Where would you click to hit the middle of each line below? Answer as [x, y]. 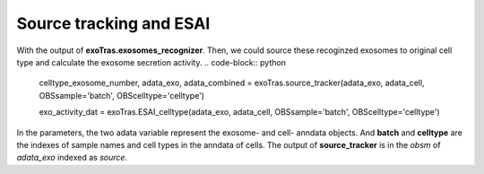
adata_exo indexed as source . [72, 158]
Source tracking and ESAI [113, 23]
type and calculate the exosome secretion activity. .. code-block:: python [151, 62]
